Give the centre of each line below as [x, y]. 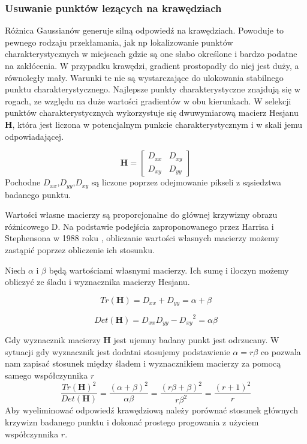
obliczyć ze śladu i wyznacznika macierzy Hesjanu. [97, 282]
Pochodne [23, 182]
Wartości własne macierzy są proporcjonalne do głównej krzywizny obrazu [141, 214]
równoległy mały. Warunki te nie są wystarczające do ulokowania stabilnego [144, 77]
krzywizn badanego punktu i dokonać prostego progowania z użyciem [132, 422]
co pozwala [281, 351]
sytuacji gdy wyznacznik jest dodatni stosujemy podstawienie [118, 351]
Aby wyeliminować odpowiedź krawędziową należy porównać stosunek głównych [152, 410]
